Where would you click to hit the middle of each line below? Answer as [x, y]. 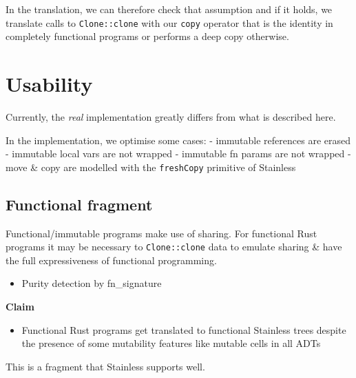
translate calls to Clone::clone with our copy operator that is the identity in [169, 22]
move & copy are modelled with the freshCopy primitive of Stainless [151, 167]
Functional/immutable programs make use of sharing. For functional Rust [161, 233]
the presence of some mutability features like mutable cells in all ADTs [171, 343]
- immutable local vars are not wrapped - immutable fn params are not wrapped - [178, 153]
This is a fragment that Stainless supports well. [105, 366]
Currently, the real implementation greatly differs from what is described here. [171, 116]
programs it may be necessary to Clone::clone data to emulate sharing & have [174, 247]
